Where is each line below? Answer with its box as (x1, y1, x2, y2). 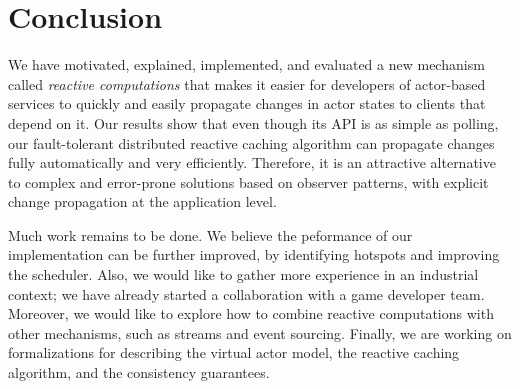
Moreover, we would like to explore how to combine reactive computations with (8, 303, 494, 324)
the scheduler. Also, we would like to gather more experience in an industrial (8, 264, 479, 285)
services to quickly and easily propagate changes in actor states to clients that (8, 93, 486, 114)
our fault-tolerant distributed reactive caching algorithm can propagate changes (8, 132, 495, 153)
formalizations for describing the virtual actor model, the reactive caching (8, 342, 460, 363)
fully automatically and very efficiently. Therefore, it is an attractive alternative (8, 152, 496, 173)
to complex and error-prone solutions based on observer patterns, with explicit (8, 171, 489, 192)
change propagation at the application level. (8, 191, 277, 212)
